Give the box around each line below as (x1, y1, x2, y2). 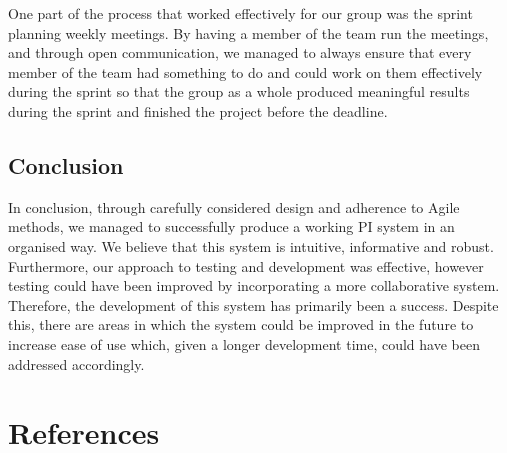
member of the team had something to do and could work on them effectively (8, 61, 483, 82)
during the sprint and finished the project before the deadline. (8, 100, 388, 121)
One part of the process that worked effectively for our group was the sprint (8, 3, 473, 23)
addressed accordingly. (8, 353, 145, 374)
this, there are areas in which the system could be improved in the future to (8, 314, 474, 335)
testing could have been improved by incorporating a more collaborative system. (8, 275, 500, 296)
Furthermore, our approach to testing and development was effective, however (8, 255, 484, 276)
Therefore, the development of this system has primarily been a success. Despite (8, 294, 499, 315)
